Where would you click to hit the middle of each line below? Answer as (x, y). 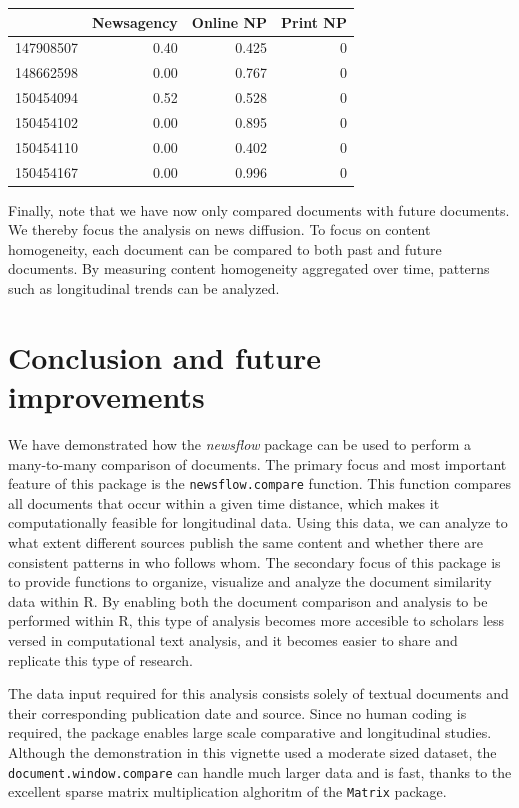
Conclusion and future (165, 356)
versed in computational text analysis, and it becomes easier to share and (233, 639)
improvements (106, 396)
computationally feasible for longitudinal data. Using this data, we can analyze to (258, 522)
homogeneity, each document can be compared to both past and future (225, 248)
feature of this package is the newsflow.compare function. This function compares (260, 483)
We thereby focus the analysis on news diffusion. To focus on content (219, 229)
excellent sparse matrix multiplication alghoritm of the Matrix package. (227, 791)
